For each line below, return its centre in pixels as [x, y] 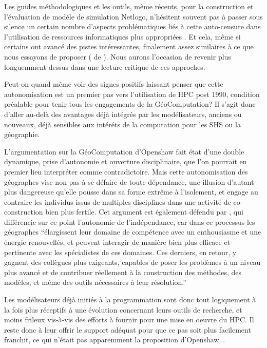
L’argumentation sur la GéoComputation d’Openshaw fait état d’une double [124, 151]
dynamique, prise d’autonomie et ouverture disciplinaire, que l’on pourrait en [126, 161]
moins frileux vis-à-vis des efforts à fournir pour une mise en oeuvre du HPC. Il [129, 320]
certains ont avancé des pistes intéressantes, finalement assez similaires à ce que [129, 46]
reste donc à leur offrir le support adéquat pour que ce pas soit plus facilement [128, 329]
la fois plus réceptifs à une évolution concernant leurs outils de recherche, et [123, 309]
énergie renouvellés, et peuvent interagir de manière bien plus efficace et [117, 242]
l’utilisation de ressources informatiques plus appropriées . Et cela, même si [122, 36]
